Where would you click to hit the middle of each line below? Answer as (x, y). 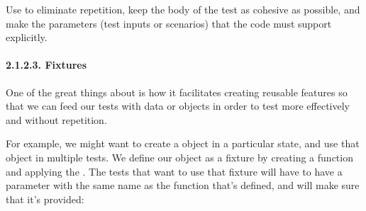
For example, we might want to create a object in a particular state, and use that (183, 143)
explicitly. (27, 37)
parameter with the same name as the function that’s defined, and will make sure (183, 185)
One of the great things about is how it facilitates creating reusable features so (177, 92)
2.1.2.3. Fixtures (46, 65)
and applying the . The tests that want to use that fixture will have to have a (174, 171)
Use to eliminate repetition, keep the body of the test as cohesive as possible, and (183, 9)
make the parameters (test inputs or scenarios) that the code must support (169, 23)
